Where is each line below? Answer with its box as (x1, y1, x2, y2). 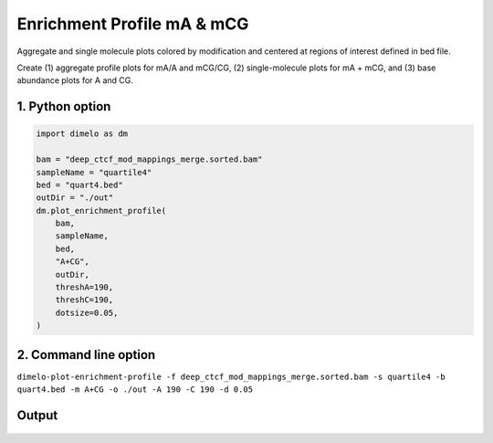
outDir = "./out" (36, 193, 114, 203)
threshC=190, (55, 295, 114, 305)
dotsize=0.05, (55, 307, 119, 318)
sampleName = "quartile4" (36, 167, 152, 177)
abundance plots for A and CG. (16, 75, 134, 86)
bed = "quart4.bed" (36, 179, 123, 190)
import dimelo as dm (36, 129, 128, 139)
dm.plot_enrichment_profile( (36, 206, 167, 216)
